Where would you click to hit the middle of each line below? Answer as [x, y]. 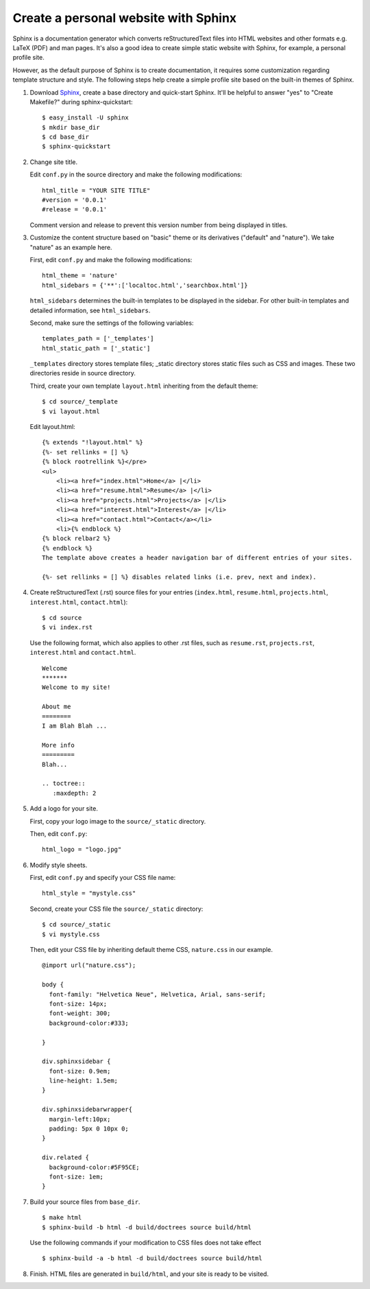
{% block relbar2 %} [76, 538]
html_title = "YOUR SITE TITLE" [96, 190]
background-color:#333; [89, 1023]
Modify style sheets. [59, 865]
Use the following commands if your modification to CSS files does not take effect [146, 1242]
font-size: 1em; [76, 1177]
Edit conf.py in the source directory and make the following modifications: [136, 174]
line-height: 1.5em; [84, 1081]
